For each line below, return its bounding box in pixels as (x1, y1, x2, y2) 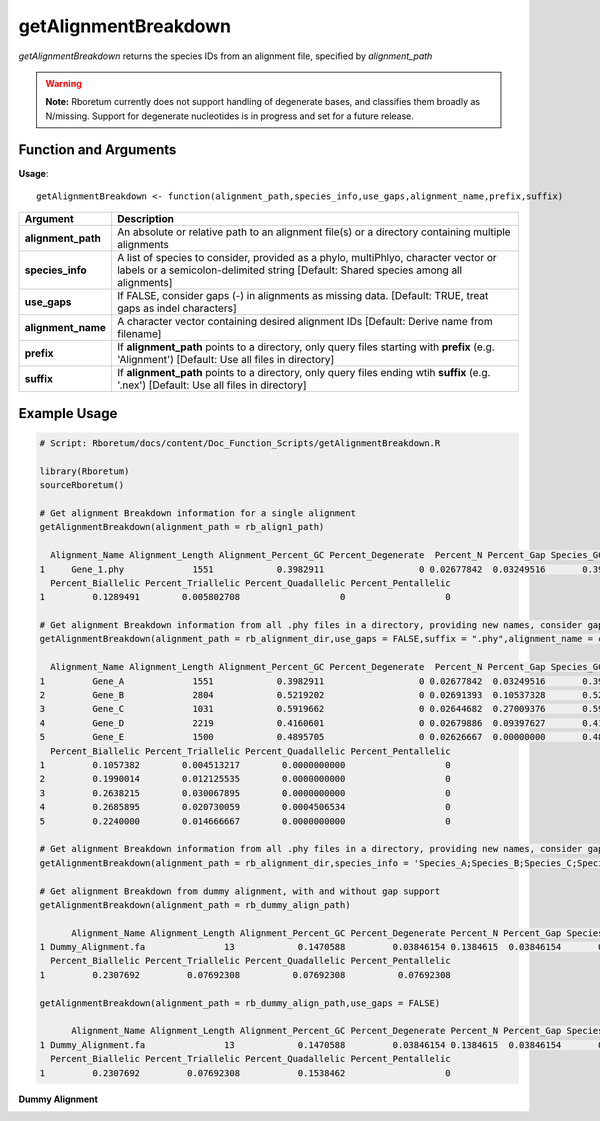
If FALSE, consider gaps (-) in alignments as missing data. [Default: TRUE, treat (116, 289, 489, 303)
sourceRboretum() (39, 480, 125, 491)
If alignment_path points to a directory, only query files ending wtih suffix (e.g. (116, 366, 491, 380)
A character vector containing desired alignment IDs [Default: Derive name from (116, 315, 494, 329)
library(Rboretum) (39, 465, 130, 477)
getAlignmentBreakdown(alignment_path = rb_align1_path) (39, 521, 325, 533)
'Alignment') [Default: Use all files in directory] (116, 353, 335, 367)
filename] (116, 327, 162, 341)
